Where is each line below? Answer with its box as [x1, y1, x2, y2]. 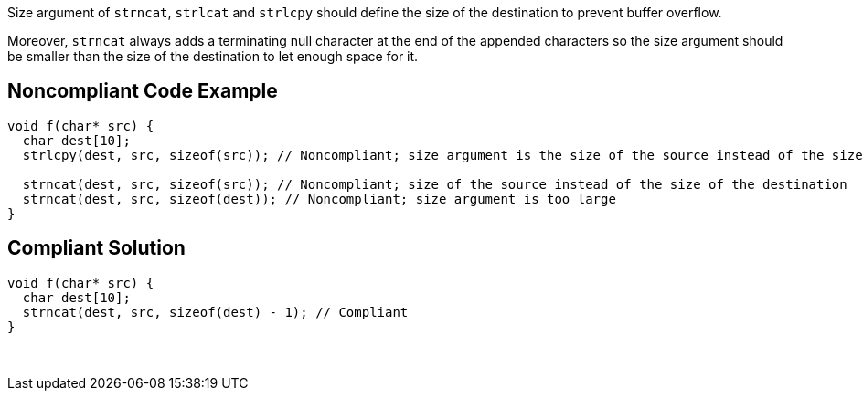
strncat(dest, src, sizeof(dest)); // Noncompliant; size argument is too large [22, 191, 616, 206]
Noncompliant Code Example [7, 79, 278, 103]
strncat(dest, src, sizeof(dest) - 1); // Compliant [22, 304, 409, 319]
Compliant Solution [7, 236, 186, 260]
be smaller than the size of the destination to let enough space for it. [7, 48, 419, 64]
